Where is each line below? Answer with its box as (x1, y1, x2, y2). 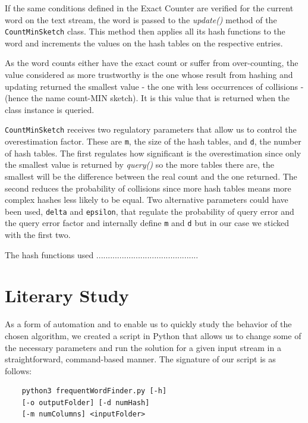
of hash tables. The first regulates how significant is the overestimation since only (5, 146, 301, 159)
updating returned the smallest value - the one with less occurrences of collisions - (5, 80, 304, 92)
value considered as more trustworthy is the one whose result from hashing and (5, 68, 293, 81)
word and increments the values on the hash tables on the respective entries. (5, 36, 283, 49)
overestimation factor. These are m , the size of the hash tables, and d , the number (5, 135, 301, 148)
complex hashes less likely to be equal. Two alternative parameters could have (5, 193, 288, 206)
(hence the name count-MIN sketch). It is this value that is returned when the (5, 92, 290, 104)
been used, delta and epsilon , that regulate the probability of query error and (5, 205, 294, 217)
